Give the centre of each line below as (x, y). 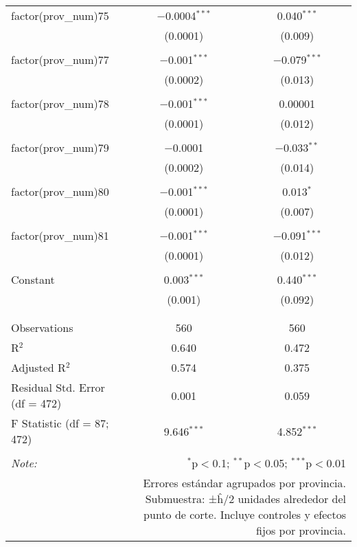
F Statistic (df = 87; (60, 423)
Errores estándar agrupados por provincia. (244, 483)
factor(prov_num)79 (60, 147)
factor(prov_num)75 (60, 15)
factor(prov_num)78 (60, 103)
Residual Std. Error (58, 387)
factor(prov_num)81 (60, 235)
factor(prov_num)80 (60, 191)
